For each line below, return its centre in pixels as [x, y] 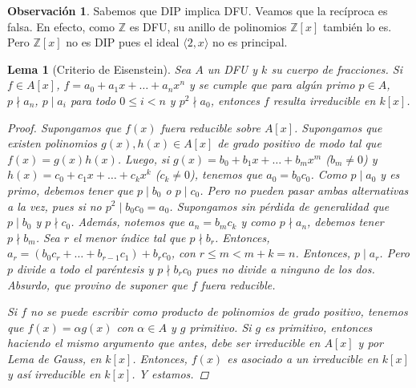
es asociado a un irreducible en [303, 358]
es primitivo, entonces [319, 327]
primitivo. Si [220, 327]
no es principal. [250, 42]
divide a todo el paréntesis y [85, 268]
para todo [93, 100]
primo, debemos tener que [71, 190]
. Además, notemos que [128, 222]
